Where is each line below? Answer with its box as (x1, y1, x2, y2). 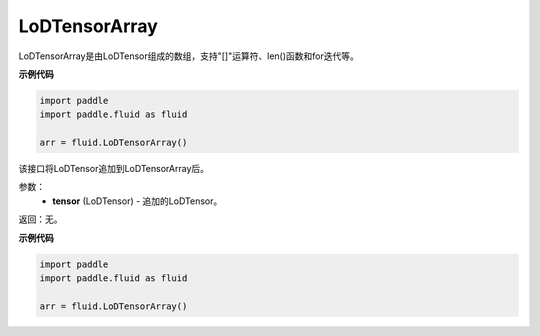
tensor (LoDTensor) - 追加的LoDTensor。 (52, 195, 223, 207)
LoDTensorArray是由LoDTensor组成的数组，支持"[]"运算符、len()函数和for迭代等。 (18, 50, 359, 62)
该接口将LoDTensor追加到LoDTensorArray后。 (18, 163, 210, 175)
